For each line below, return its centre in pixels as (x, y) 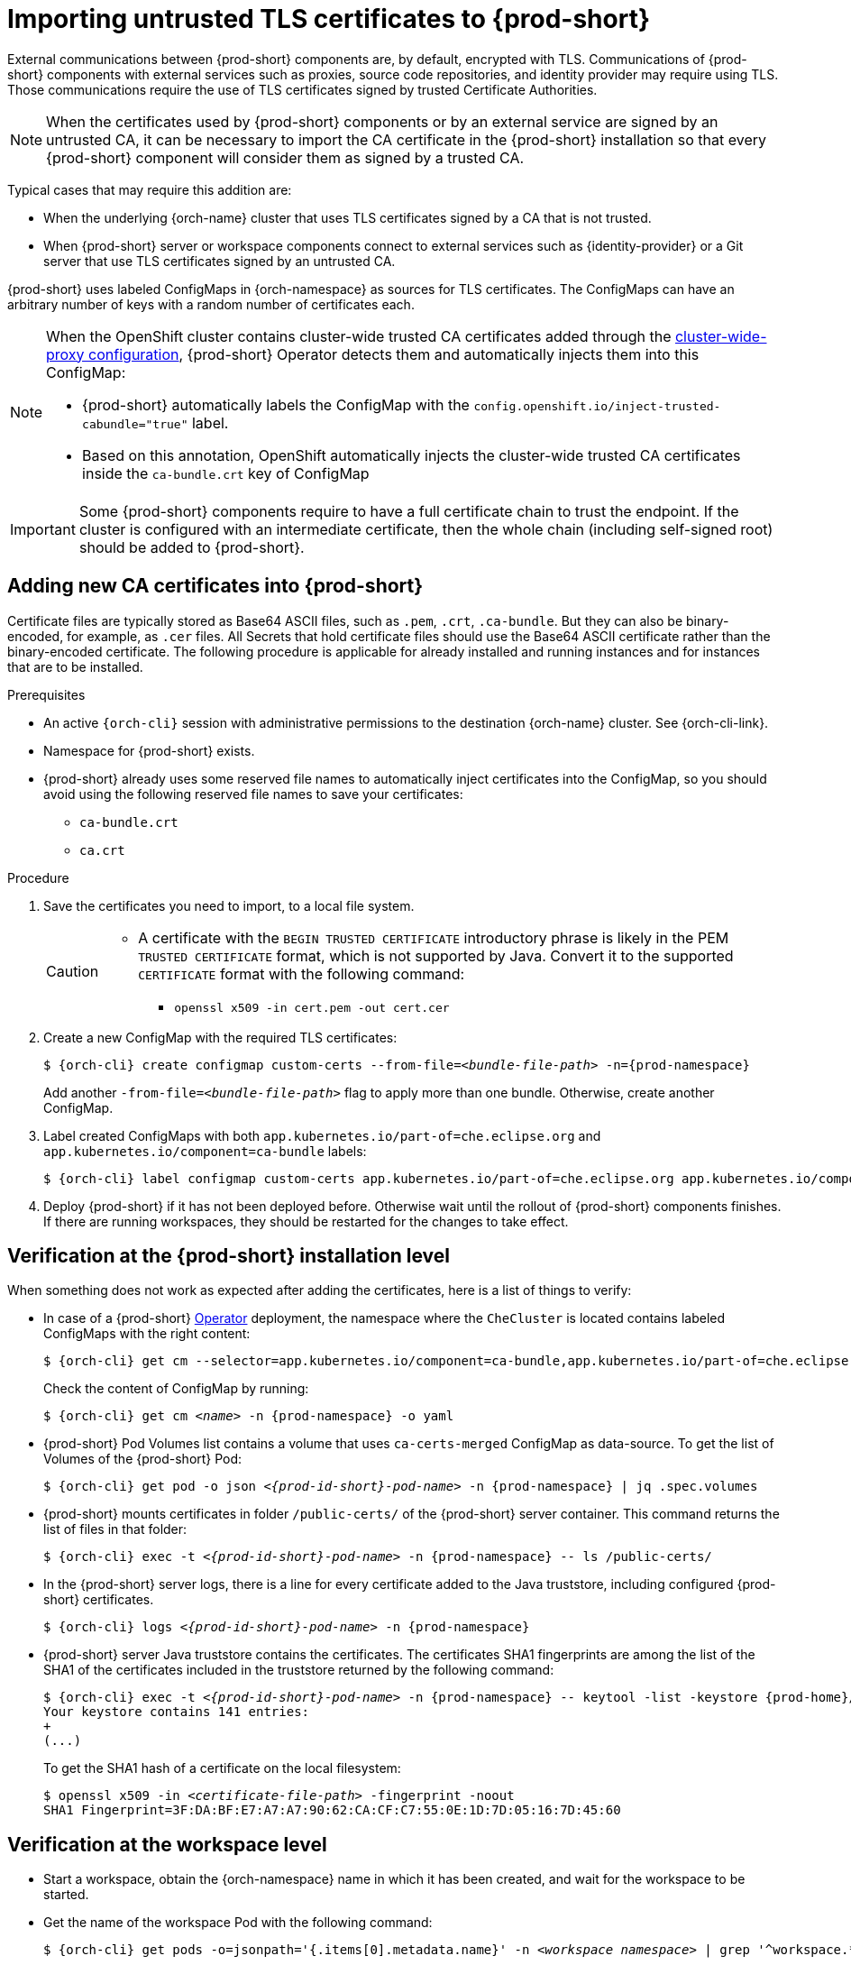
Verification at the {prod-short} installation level (229, 1256)
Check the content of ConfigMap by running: (176, 1389)
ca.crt (102, 850)
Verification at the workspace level (167, 1844)
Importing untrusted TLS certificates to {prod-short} (329, 19)
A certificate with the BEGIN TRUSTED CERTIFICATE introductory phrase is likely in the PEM (434, 937)
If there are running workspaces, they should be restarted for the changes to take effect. (306, 1221)
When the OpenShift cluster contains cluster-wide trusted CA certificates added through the (359, 336)
